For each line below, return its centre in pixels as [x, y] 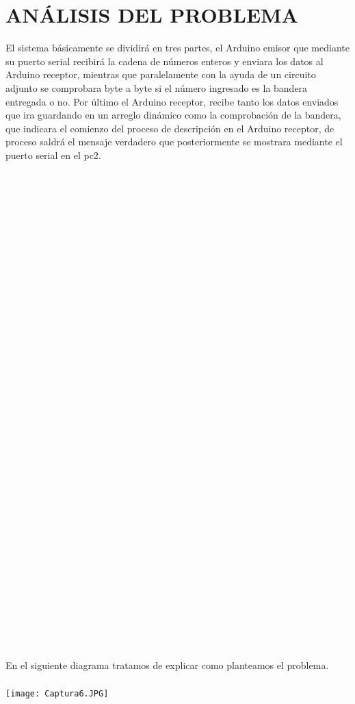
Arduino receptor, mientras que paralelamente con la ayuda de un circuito [161, 74]
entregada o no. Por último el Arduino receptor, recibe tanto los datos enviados [172, 101]
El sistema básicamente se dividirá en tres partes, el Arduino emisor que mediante [177, 48]
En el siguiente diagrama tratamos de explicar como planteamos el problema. [167, 665]
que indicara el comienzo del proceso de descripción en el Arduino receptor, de [170, 128]
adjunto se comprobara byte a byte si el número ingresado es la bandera [157, 87]
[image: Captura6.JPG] [57, 693]
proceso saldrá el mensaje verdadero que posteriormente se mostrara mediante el [174, 142]
